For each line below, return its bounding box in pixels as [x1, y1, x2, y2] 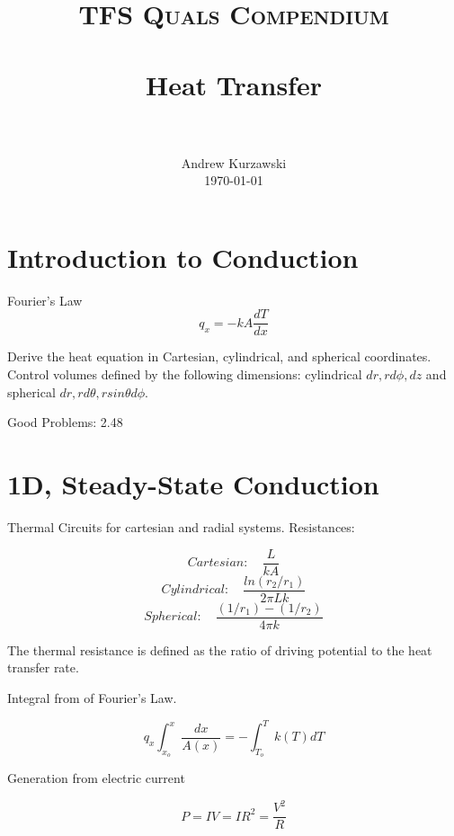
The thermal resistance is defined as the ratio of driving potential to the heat [7, 640, 432, 659]
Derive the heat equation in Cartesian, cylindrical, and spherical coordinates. [7, 347, 432, 366]
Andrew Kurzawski [181, 153, 287, 172]
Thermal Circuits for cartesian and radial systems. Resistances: [7, 517, 355, 536]
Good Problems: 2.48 [7, 413, 123, 431]
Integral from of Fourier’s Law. [7, 688, 177, 707]
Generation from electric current [7, 769, 185, 787]
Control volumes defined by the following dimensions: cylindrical [7, 365, 362, 384]
